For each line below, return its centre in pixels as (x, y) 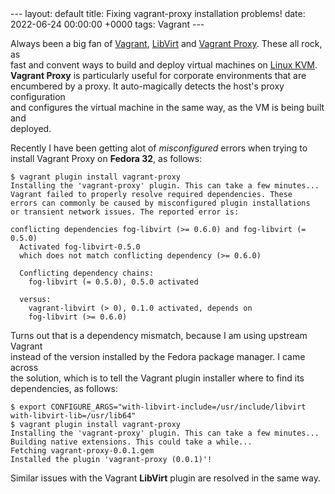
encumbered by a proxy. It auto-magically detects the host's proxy (147, 86)
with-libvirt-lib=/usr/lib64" (73, 416)
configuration (38, 96)
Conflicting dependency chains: (87, 273)
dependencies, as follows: (64, 388)
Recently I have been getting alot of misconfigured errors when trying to (159, 148)
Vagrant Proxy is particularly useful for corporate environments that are (158, 75)
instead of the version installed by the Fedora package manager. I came (158, 356)
